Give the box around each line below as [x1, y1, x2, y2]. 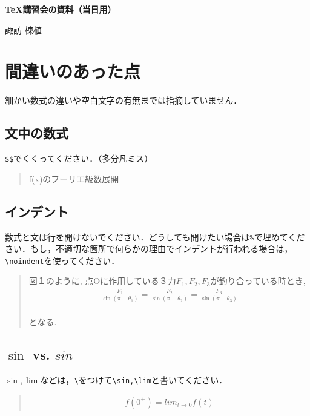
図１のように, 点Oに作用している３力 [28, 274, 176, 287]
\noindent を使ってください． [5, 254, 120, 266]
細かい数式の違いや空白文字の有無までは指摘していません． [5, 94, 242, 107]
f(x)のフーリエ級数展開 [28, 172, 119, 185]
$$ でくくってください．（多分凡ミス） [5, 152, 153, 165]
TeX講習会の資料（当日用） [5, 3, 116, 15]
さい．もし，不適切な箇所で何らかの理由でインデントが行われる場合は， [5, 242, 293, 255]
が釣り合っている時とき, [210, 274, 306, 287]
